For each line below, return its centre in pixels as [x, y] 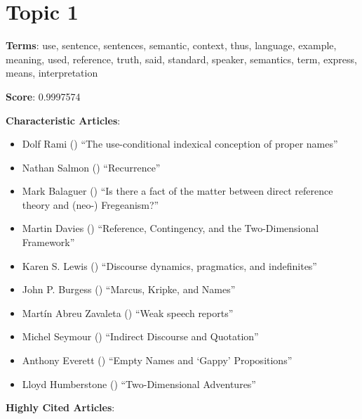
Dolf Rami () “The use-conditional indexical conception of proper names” [180, 144]
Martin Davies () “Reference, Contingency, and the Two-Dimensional [170, 228]
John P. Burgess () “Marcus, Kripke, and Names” [129, 289]
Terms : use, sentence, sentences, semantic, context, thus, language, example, [171, 45]
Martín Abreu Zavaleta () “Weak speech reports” [128, 312]
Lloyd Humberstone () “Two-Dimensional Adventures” [139, 383]
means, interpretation [52, 73]
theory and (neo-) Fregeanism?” [90, 204]
